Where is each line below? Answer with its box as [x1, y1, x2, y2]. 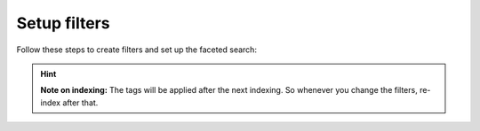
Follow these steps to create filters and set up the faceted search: [16, 44, 258, 55]
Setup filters [16, 13, 110, 33]
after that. [62, 97, 99, 108]
